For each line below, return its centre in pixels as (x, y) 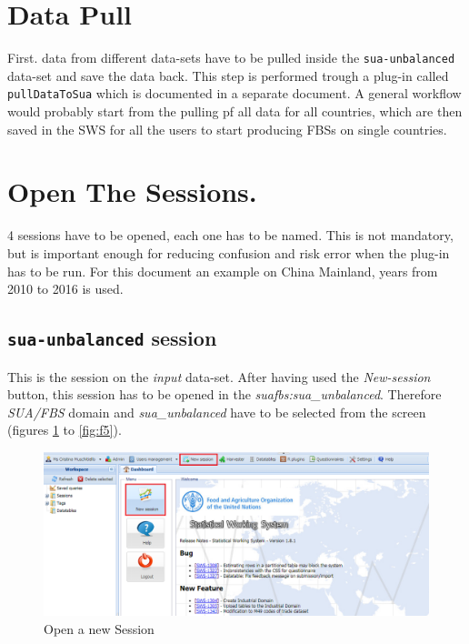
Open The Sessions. (132, 191)
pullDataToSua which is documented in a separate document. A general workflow (234, 93)
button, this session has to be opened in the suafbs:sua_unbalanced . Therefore (225, 394)
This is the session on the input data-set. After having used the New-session (219, 376)
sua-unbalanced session (112, 338)
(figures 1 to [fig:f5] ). (65, 430)
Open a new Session (99, 629)
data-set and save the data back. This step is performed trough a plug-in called (228, 75)
